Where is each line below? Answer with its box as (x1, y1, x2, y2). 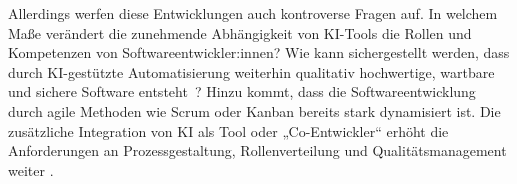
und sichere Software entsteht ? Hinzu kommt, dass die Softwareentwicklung (8, 81, 476, 102)
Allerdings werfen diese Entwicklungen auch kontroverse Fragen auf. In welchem (8, 3, 498, 23)
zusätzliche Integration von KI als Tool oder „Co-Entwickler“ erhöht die (8, 120, 449, 141)
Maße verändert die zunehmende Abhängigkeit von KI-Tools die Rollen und (8, 22, 472, 43)
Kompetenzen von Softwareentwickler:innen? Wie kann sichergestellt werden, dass (8, 42, 510, 63)
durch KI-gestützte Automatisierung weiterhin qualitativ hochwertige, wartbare (8, 61, 495, 82)
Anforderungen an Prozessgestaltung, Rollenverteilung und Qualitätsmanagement (8, 140, 507, 161)
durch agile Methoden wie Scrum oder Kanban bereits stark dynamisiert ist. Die (8, 100, 501, 121)
